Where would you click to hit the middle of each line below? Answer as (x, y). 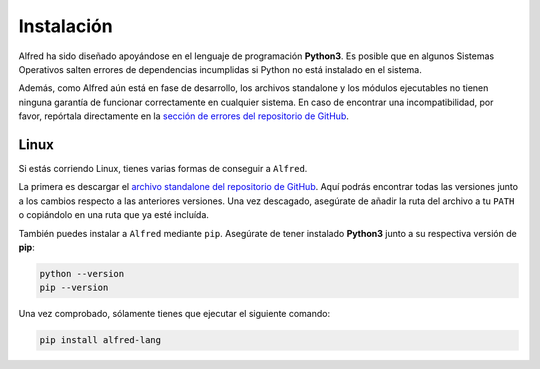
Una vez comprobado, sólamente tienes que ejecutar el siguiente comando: (174, 314)
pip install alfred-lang (100, 340)
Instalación (66, 26)
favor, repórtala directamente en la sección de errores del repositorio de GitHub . (184, 116)
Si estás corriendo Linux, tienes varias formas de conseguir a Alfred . (163, 169)
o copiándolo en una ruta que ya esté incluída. (114, 215)
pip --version (74, 288)
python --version (82, 273)
